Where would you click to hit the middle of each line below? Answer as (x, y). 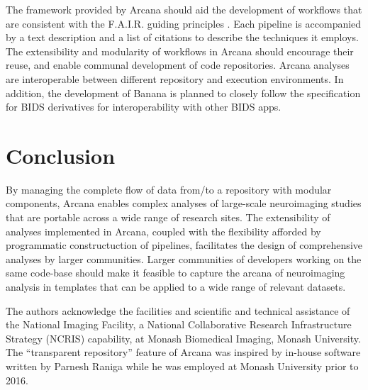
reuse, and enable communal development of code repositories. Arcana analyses (178, 65)
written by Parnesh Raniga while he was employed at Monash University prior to (182, 366)
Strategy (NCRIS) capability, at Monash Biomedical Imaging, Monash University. (183, 338)
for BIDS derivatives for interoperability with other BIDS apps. (144, 107)
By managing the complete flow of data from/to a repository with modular (169, 189)
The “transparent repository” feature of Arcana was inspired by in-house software (183, 352)
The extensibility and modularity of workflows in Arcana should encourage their (180, 51)
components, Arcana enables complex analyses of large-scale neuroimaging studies (184, 203)
